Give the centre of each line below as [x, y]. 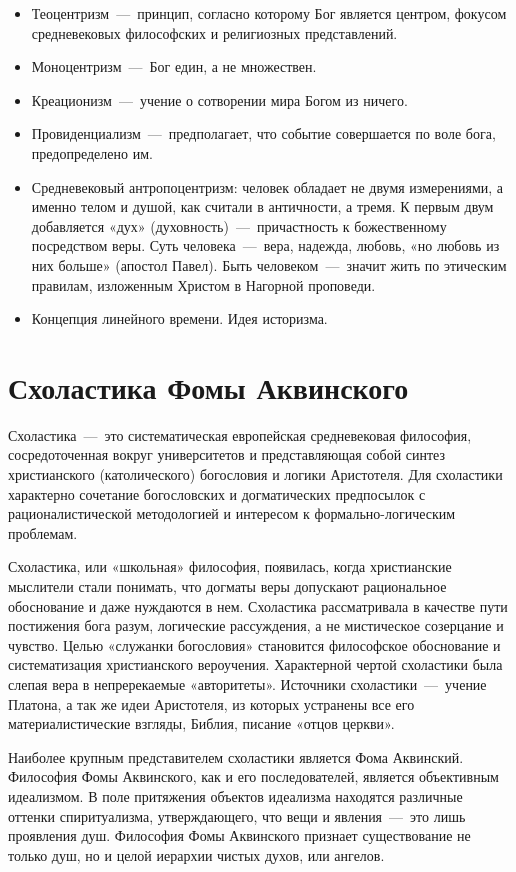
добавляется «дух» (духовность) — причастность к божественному [239, 225]
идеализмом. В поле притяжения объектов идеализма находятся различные [235, 795]
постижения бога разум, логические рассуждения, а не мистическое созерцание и [256, 625]
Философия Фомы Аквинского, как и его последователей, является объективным [253, 776]
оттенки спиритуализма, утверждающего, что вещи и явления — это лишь [237, 815]
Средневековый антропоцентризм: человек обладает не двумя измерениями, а [267, 186]
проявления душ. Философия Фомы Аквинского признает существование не [239, 835]
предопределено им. [92, 152]
